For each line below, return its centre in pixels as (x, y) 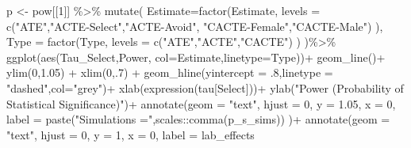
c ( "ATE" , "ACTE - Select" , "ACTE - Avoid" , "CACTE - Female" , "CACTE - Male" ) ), (195, 26)
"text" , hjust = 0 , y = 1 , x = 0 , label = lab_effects (131, 134)
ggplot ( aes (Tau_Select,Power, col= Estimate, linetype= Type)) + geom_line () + (196, 57)
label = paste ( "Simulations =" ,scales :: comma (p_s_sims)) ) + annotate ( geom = (198, 119)
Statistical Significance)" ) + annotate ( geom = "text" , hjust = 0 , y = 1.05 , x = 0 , (201, 103)
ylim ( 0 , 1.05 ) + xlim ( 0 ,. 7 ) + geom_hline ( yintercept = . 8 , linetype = (170, 72)
